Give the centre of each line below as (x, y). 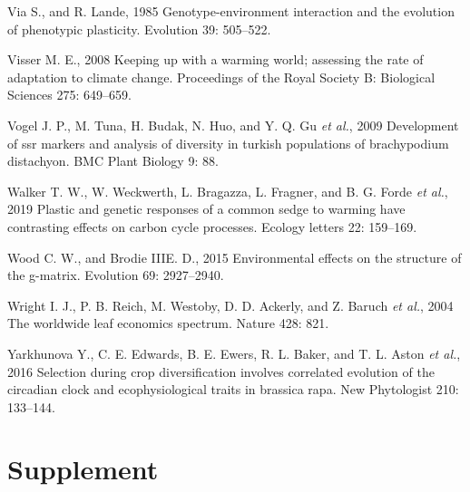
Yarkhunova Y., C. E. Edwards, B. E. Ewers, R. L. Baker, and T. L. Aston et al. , (234, 353)
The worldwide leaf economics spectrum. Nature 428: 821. (168, 323)
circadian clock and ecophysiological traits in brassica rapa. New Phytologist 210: (233, 389)
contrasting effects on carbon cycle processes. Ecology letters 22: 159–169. (212, 226)
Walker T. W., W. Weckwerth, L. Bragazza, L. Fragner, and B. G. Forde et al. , (228, 191)
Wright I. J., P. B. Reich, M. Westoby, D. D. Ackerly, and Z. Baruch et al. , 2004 (230, 305)
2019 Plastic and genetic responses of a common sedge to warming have (206, 209)
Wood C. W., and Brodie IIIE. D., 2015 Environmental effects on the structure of (235, 257)
